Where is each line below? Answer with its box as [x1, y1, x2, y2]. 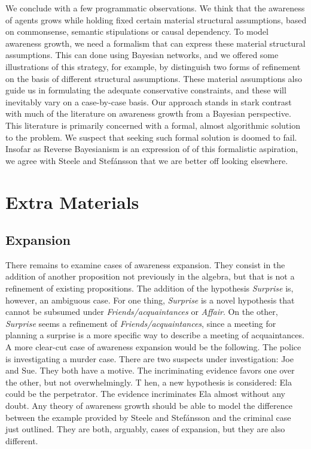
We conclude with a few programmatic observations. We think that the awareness [5, 2, 305, 14]
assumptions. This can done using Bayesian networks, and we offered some [5, 48, 279, 61]
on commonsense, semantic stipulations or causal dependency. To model [5, 25, 269, 38]
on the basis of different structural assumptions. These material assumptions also [5, 72, 303, 84]
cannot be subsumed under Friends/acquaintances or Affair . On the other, [5, 305, 278, 318]
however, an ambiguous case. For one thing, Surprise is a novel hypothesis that [5, 293, 295, 306]
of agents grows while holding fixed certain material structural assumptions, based [5, 13, 307, 26]
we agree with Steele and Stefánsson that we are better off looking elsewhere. [5, 154, 288, 166]
